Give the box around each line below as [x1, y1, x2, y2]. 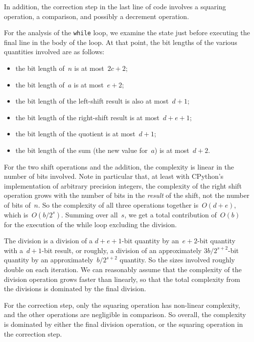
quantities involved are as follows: [4, 46, 105, 57]
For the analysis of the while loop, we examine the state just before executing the [4, 27, 250, 38]
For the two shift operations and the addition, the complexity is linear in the [4, 161, 234, 171]
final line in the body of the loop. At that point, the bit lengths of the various [4, 37, 237, 47]
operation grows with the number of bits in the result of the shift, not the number [4, 190, 250, 200]
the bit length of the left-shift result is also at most [15, 96, 169, 106]
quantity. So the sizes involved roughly [119, 255, 235, 265]
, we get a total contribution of [124, 209, 217, 219]
